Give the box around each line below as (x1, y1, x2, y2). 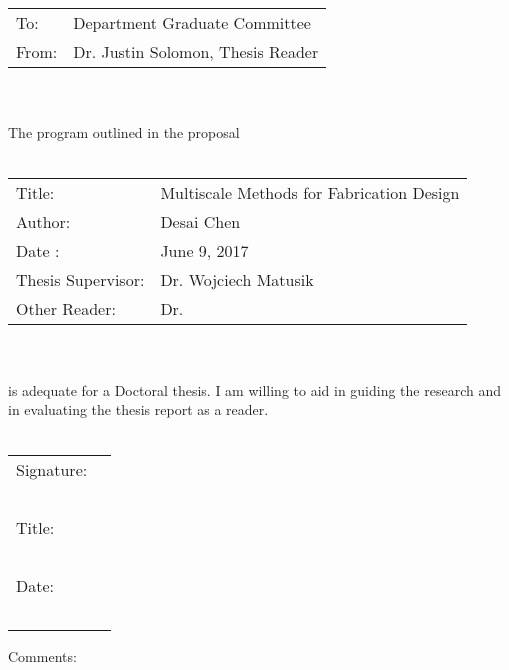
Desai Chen (160, 210, 241, 234)
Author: (16, 210, 71, 234)
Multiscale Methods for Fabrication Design (160, 181, 460, 205)
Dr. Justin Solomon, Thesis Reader (73, 40, 319, 63)
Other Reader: (16, 297, 116, 321)
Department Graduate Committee (73, 11, 311, 34)
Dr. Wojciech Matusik (160, 268, 314, 292)
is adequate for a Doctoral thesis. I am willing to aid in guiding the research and (8, 379, 501, 400)
